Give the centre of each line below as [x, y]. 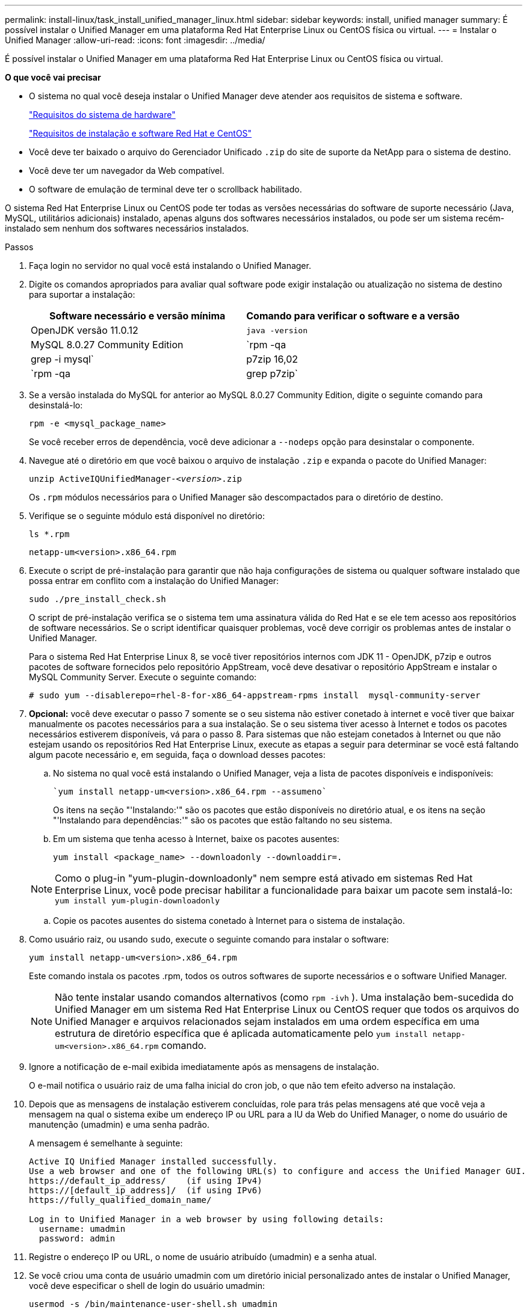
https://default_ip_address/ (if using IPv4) [146, 1181]
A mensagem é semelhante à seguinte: [106, 1143]
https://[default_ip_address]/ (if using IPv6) [146, 1190]
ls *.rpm [49, 534]
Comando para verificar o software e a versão [353, 316]
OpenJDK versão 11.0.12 [85, 330]
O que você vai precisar [53, 77]
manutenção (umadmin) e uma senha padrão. [119, 1124]
